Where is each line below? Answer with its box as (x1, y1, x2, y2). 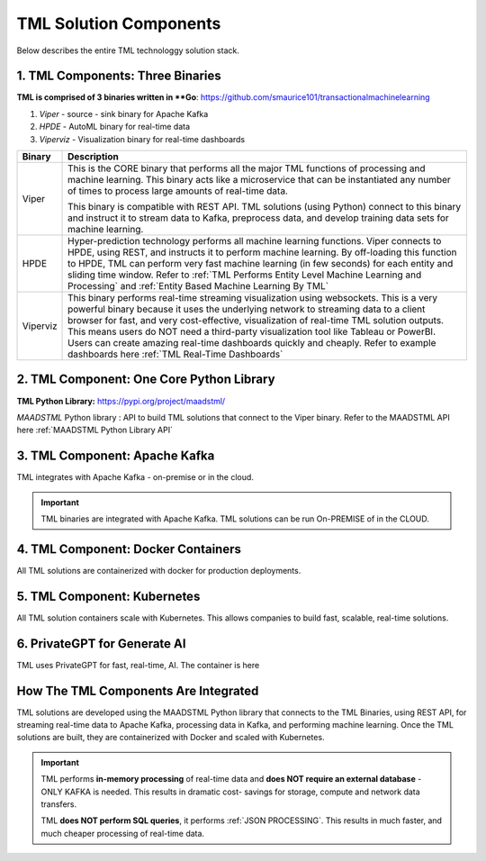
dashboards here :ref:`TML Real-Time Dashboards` (67, 348, 283, 360)
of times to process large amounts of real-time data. (67, 185, 288, 197)
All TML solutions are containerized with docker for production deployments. (16, 565, 301, 576)
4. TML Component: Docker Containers (16, 541, 242, 557)
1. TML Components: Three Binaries (16, 68, 222, 84)
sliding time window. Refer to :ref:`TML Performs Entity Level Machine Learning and (67, 268, 422, 281)
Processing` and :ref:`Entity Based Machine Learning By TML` (67, 280, 328, 293)
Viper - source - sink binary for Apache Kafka (39, 108, 209, 119)
